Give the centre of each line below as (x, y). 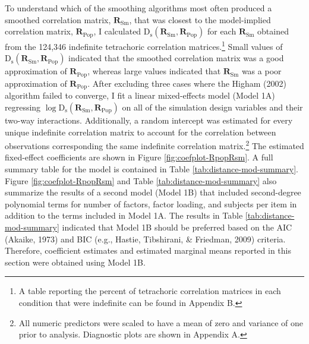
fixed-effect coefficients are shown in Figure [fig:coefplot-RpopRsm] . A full (139, 157)
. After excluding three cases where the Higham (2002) (187, 83)
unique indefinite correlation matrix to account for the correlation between (141, 132)
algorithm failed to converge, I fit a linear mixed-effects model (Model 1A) (140, 95)
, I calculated (117, 31)
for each (222, 31)
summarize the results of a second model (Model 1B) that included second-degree (153, 192)
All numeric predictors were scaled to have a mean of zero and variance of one (161, 322)
